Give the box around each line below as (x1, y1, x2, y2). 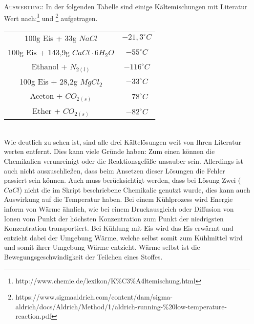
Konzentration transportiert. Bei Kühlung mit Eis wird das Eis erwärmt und (4, 223, 233, 233)
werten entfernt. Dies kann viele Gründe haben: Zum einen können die (4, 146, 215, 156)
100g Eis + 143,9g (8, 46, 70, 58)
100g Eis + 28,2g (20, 75, 78, 87)
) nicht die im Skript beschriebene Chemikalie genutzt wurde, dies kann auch (19, 184, 251, 194)
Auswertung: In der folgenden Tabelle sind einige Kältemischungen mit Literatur (4, 1, 248, 11)
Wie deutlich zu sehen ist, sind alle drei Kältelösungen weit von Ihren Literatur (4, 136, 241, 147)
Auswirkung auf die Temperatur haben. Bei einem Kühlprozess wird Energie (4, 194, 233, 204)
